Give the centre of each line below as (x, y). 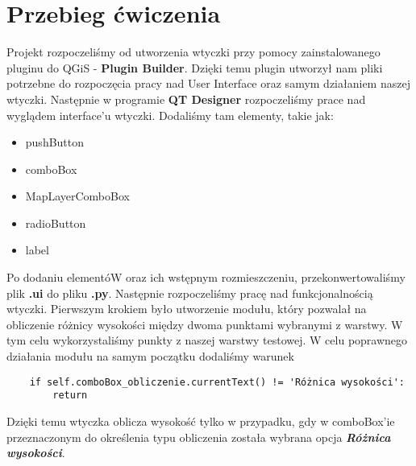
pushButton (55, 142)
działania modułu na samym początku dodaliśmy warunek (150, 356)
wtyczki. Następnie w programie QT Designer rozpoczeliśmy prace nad (186, 99)
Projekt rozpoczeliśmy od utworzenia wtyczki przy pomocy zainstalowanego (193, 52)
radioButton (56, 223)
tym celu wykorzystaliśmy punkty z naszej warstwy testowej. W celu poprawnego (207, 340)
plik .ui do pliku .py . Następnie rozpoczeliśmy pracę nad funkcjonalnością (190, 293)
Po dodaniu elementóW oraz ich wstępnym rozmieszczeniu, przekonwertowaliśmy (206, 277)
